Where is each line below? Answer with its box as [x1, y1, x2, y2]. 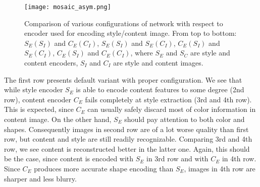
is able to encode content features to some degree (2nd [76, 84, 244, 95]
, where [130, 47, 153, 58]
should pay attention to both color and [124, 114, 245, 124]
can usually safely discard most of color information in [87, 104, 256, 114]
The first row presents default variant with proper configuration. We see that [4, 74, 242, 85]
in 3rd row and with [146, 153, 209, 164]
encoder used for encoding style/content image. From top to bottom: [24, 28, 237, 38]
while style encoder [4, 84, 63, 95]
